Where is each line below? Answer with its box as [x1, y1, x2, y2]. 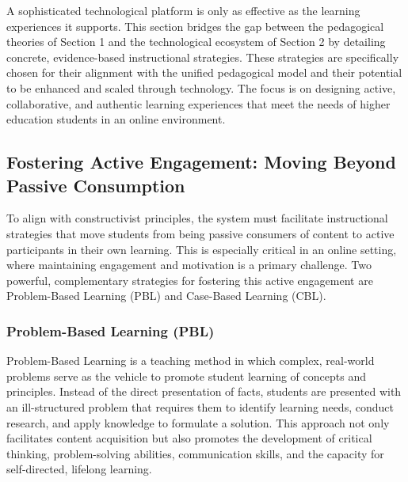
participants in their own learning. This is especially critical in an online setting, [6, 241, 397, 257]
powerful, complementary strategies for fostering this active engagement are [6, 271, 373, 288]
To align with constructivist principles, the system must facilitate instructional [6, 210, 388, 226]
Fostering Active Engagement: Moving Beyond [6, 150, 396, 174]
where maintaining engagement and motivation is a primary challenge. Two [6, 256, 372, 273]
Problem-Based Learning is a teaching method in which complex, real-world [6, 352, 375, 369]
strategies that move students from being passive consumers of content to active [6, 225, 395, 241]
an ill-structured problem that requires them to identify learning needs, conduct [6, 398, 394, 415]
